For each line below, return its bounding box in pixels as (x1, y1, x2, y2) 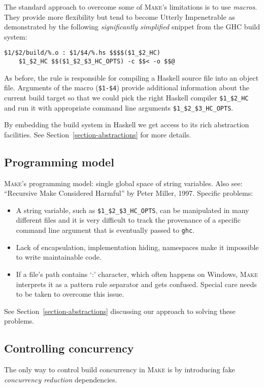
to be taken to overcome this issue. (16, 289, 124, 299)
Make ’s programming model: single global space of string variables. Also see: (4, 178, 243, 188)
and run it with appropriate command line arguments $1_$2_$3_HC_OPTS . (4, 102, 234, 113)
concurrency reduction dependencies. (4, 374, 117, 384)
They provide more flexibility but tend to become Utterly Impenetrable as (4, 11, 235, 22)
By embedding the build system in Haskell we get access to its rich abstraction (4, 119, 249, 130)
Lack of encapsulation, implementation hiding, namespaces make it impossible (16, 241, 259, 252)
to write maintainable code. (16, 252, 102, 262)
